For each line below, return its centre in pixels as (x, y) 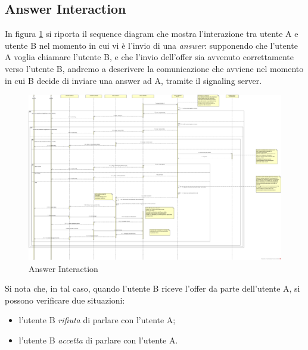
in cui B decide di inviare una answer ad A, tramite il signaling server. (133, 80)
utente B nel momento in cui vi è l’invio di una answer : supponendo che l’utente (151, 45)
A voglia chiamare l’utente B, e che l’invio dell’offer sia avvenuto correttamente (149, 57)
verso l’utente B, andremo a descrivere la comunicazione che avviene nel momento (154, 68)
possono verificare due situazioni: (65, 300)
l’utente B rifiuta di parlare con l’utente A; (97, 320)
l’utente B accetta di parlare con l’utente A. (98, 340)
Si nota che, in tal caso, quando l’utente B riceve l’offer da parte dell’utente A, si (153, 288)
